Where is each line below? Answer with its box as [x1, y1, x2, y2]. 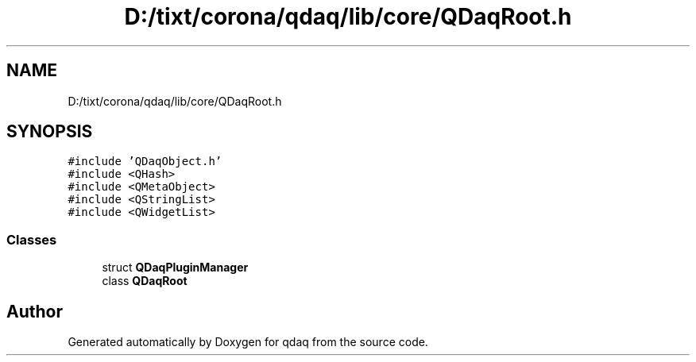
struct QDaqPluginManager [102, 260, 249, 275]
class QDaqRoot [102, 274, 188, 288]
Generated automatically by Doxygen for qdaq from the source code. [68, 335, 428, 349]
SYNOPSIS [6, 121, 93, 142]
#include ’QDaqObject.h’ [68, 155, 222, 168]
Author [6, 301, 63, 322]
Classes [6, 231, 57, 248]
